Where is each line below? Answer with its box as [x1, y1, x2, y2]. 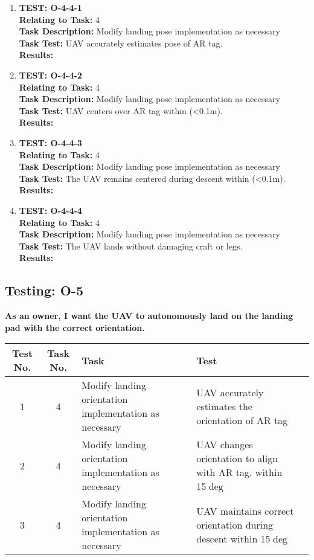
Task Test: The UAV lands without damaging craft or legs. [19, 239, 243, 252]
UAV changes [196, 437, 253, 452]
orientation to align [196, 451, 278, 466]
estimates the [196, 399, 252, 413]
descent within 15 [196, 531, 271, 546]
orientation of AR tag [196, 413, 288, 427]
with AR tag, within [196, 465, 283, 480]
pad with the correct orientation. [5, 321, 145, 333]
